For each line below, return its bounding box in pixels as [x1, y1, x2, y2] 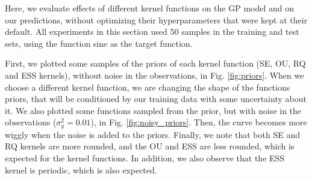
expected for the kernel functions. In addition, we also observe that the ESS [5, 151, 285, 164]
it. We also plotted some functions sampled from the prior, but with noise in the [5, 104, 302, 116]
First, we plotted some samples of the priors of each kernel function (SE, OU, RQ [5, 57, 306, 70]
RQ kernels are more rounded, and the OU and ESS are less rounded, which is [5, 140, 295, 152]
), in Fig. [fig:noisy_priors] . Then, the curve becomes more [90, 116, 307, 128]
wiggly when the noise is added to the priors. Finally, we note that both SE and [5, 128, 300, 140]
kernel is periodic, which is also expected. [5, 163, 157, 176]
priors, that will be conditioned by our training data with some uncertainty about [5, 92, 307, 105]
